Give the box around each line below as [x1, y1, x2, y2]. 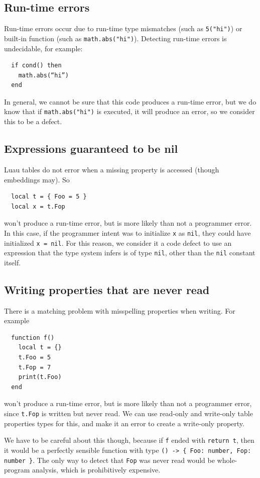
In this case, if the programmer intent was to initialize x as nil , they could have [4, 227, 251, 238]
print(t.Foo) [18, 373, 62, 381]
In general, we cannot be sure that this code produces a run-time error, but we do [4, 96, 256, 107]
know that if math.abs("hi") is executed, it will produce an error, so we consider [4, 106, 255, 117]
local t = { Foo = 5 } [11, 193, 87, 201]
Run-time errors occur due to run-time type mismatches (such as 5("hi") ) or [4, 23, 242, 34]
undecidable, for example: [4, 43, 83, 53]
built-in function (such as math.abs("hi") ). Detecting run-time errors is [4, 33, 227, 43]
